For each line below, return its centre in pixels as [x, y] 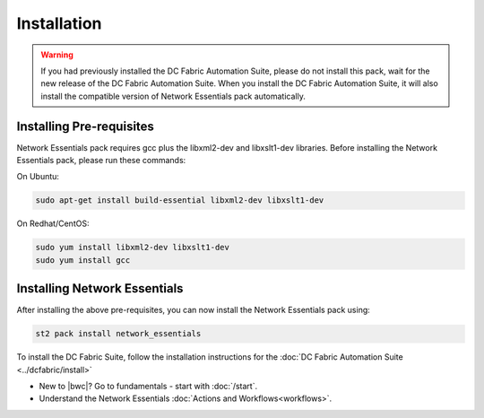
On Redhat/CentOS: [53, 223]
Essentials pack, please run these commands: [101, 161]
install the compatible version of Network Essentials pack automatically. [173, 96]
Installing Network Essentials [100, 288]
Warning [57, 55]
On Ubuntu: [38, 177]
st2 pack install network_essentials [118, 334]
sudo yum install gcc [83, 260]
